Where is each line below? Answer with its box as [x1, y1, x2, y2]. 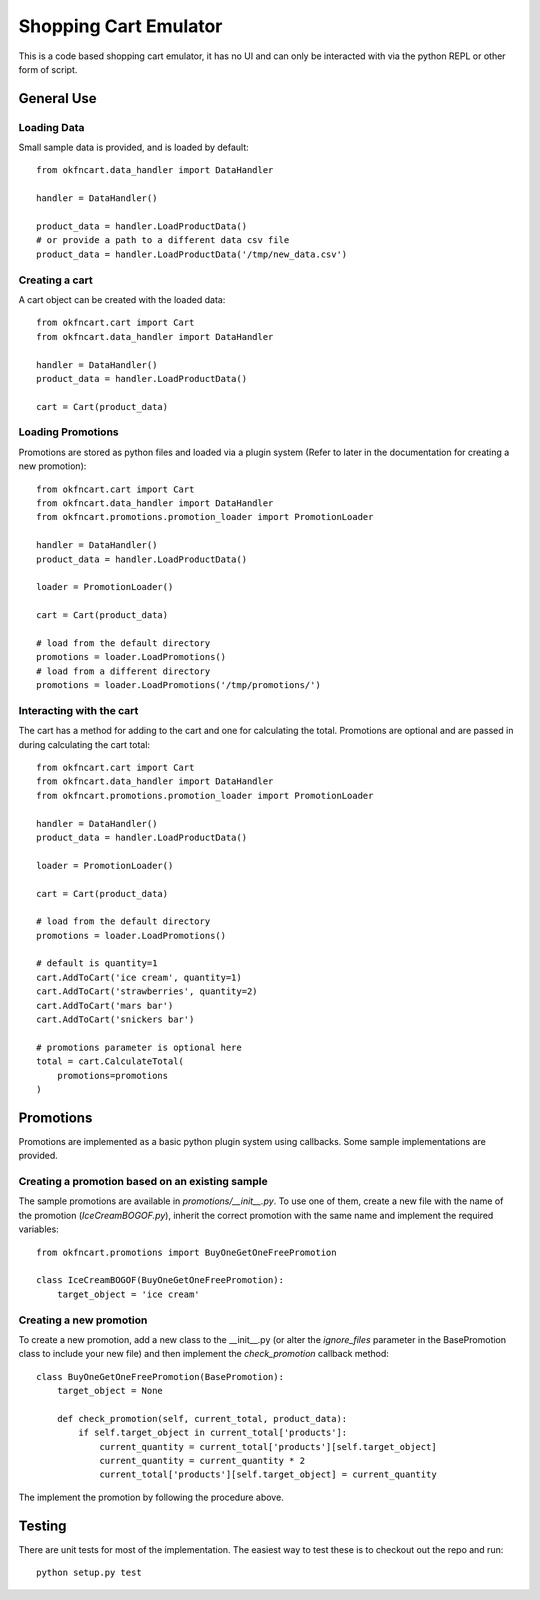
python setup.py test [36, 1567, 142, 1579]
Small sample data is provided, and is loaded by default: [18, 141, 249, 154]
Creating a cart [18, 273, 94, 287]
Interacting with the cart [18, 703, 139, 717]
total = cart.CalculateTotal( [36, 1056, 185, 1067]
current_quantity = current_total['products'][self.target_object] [99, 1441, 437, 1452]
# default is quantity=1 [36, 958, 158, 969]
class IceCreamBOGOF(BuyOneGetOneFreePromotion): [36, 1275, 285, 1286]
